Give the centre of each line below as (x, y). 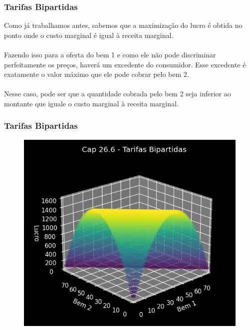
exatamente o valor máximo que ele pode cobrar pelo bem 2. (97, 74)
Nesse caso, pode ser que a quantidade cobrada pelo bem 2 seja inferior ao (118, 94)
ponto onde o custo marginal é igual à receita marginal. (89, 35)
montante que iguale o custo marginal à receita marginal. (91, 103)
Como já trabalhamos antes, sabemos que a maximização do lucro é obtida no (123, 25)
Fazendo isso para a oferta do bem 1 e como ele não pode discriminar (110, 54)
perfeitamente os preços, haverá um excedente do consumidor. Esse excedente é (125, 64)
